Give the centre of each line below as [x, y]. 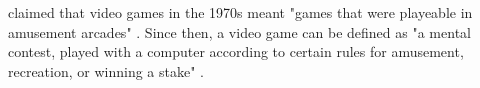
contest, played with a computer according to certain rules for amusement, [236, 51]
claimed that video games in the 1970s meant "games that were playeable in [240, 12]
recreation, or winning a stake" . [106, 70]
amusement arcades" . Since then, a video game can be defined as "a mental [239, 31]
